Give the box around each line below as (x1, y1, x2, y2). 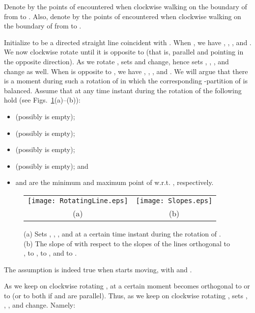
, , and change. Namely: (4, 300, 76, 310)
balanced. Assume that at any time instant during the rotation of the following (4, 85, 242, 95)
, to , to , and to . (24, 248, 77, 258)
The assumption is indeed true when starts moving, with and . (4, 264, 192, 274)
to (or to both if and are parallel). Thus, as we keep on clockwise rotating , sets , (4, 290, 248, 300)
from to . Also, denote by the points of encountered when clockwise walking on (4, 11, 241, 21)
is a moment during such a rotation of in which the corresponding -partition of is (4, 76, 248, 86)
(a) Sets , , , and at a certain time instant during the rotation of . (24, 228, 221, 238)
